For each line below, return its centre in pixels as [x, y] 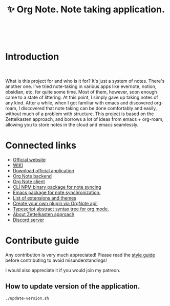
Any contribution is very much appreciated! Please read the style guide [80, 255]
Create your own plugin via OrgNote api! [55, 204]
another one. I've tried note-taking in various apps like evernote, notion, [81, 86]
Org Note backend [32, 176]
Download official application [43, 171]
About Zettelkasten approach [44, 214]
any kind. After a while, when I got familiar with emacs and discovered [79, 103]
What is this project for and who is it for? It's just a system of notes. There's [85, 81]
